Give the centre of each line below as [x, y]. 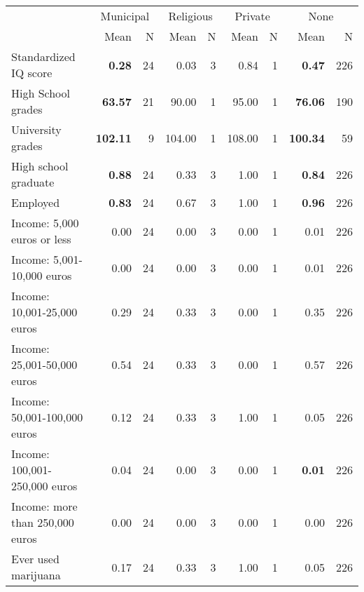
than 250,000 [43, 522]
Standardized [43, 56]
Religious [190, 16]
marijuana [36, 575]
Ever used [35, 559]
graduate [33, 182]
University [36, 129]
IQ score [32, 73]
